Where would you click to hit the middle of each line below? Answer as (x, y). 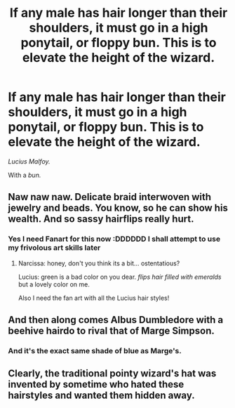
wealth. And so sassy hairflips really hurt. (101, 219)
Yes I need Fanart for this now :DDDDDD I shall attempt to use (114, 239)
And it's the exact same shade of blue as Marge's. (95, 350)
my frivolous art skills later (54, 248)
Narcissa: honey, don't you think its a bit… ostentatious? (99, 263)
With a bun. (25, 175)
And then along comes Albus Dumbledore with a (116, 320)
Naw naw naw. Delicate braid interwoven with (110, 197)
